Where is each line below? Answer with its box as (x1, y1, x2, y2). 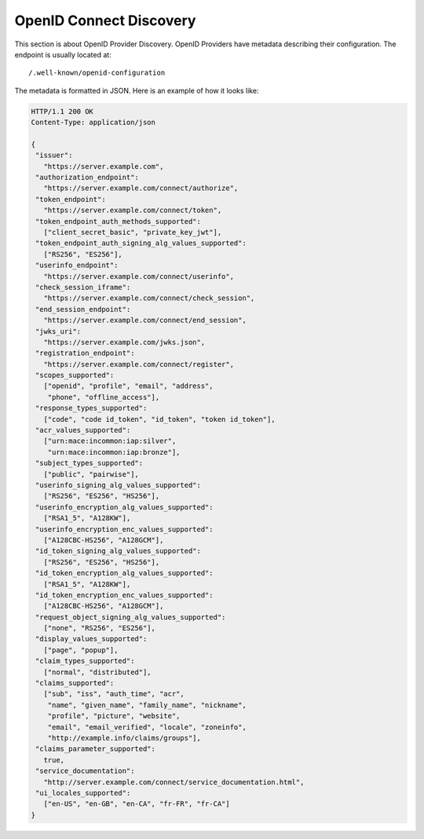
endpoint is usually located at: (14, 49, 111, 59)
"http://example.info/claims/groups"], (47, 733, 202, 742)
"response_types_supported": (35, 404, 148, 412)
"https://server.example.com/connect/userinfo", (43, 272, 235, 280)
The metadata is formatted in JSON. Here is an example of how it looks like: (14, 86, 259, 95)
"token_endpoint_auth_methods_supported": (35, 217, 202, 225)
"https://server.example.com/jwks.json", (43, 338, 206, 346)
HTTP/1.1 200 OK (31, 107, 94, 115)
